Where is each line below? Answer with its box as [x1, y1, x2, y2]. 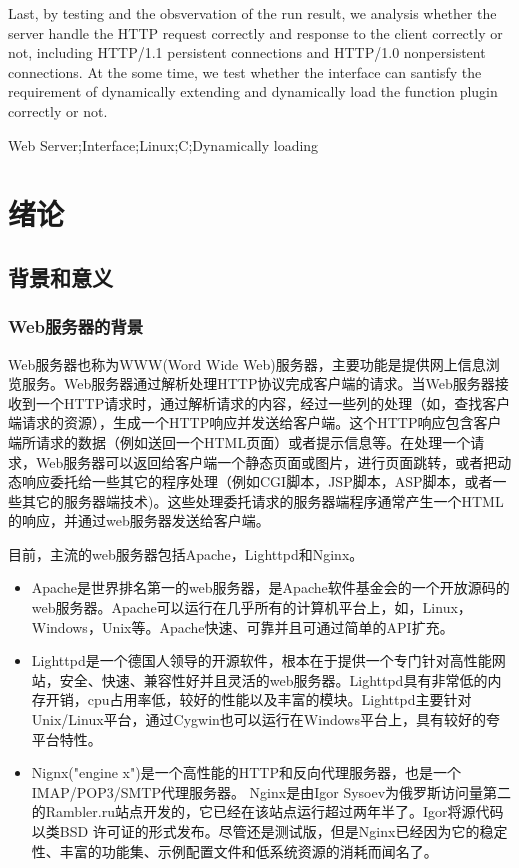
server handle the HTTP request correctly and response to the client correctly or [8, 22, 503, 43]
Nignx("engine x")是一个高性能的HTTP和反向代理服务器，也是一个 [31, 762, 461, 783]
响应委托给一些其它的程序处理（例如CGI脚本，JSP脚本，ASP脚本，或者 [21, 471, 493, 492]
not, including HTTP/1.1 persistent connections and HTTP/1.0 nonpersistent [8, 42, 486, 63]
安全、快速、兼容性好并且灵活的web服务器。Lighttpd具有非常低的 [59, 669, 488, 690]
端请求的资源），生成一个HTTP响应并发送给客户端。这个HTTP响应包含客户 [8, 412, 502, 433]
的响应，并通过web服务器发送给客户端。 [8, 510, 270, 531]
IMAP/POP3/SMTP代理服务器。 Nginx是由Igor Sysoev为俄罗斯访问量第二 [31, 781, 512, 802]
